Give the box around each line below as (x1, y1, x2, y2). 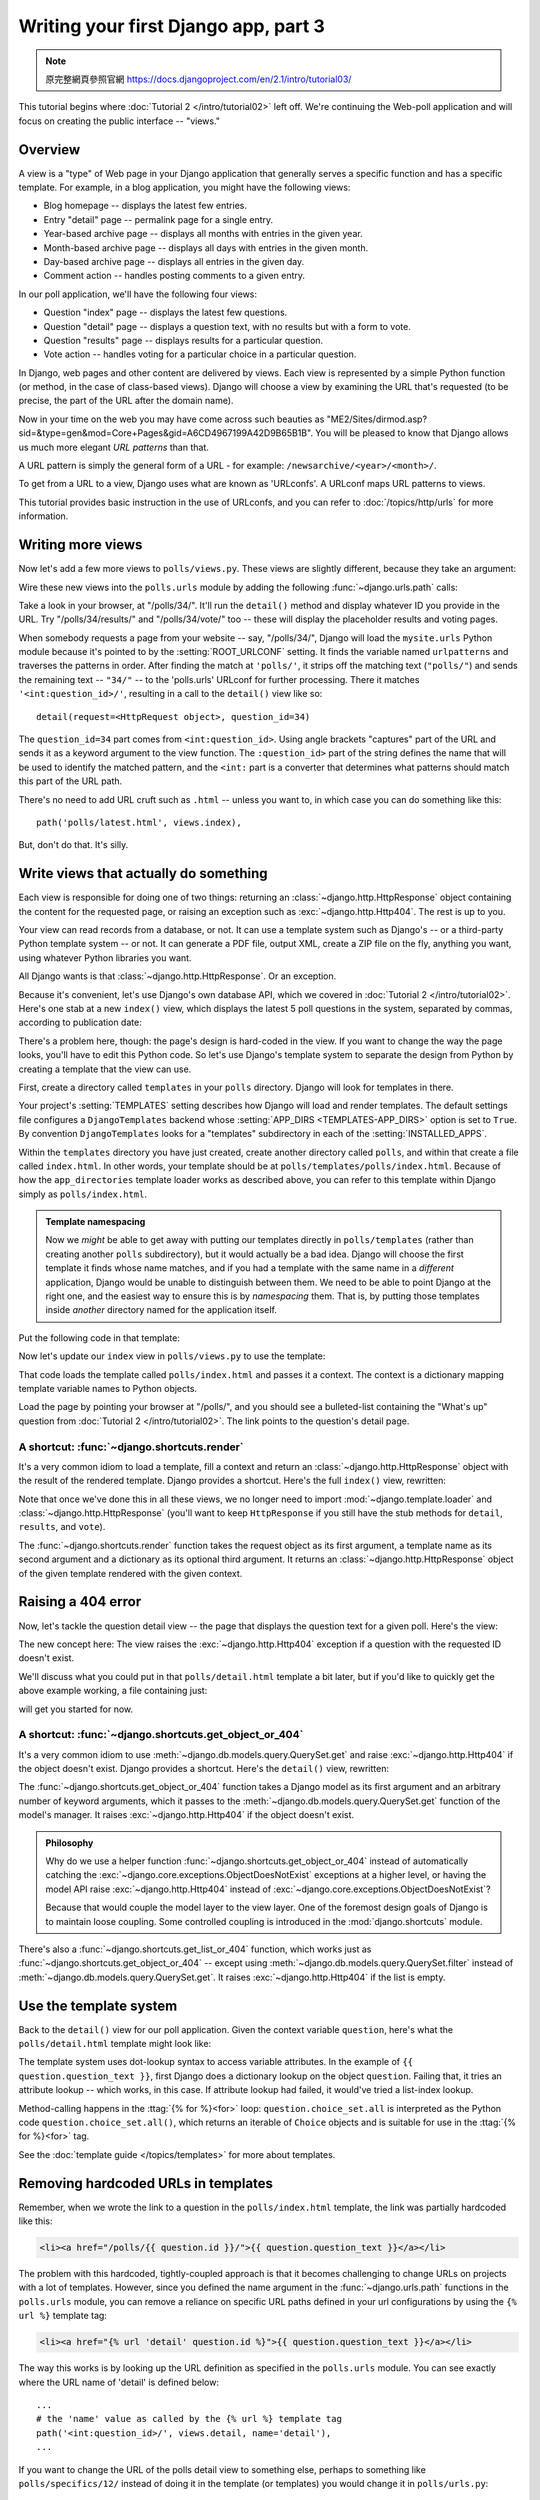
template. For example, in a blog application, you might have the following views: (18, 181, 351, 194)
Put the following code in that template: (18, 1331, 180, 1344)
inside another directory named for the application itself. (45, 1304, 277, 1316)
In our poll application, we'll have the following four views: (18, 288, 258, 300)
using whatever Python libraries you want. (18, 951, 192, 964)
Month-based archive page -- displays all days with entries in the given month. (43, 241, 369, 254)
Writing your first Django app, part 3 (18, 15, 325, 37)
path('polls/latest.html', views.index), (36, 816, 242, 828)
